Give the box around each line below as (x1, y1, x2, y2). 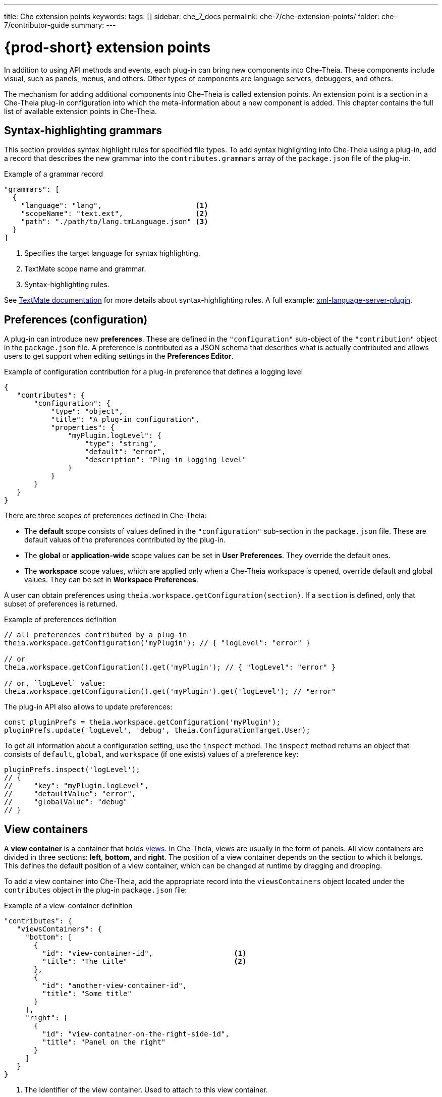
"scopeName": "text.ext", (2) (21, 209, 208, 218)
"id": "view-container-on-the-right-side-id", (42, 1030, 230, 1038)
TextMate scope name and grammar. (24, 264, 146, 273)
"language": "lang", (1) (21, 201, 208, 210)
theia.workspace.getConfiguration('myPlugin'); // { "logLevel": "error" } (4, 639, 310, 647)
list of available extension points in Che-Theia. (4, 106, 157, 116)
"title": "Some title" (42, 990, 132, 998)
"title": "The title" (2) (42, 957, 247, 966)
